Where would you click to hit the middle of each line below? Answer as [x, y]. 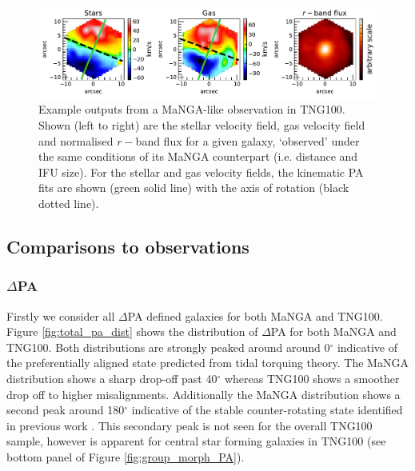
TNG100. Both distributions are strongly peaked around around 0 [168, 347]
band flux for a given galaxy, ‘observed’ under [247, 140]
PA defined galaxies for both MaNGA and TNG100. [255, 315]
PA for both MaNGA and [333, 331]
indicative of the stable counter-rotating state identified [267, 410]
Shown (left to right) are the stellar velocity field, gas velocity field [202, 124]
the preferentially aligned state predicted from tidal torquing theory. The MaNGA [207, 363]
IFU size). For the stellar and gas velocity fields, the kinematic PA [201, 172]
